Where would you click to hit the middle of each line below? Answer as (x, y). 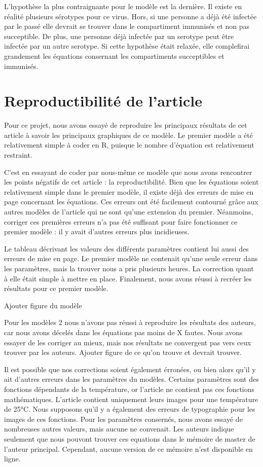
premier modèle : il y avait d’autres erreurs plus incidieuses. (97, 231)
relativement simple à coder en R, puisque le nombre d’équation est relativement (129, 145)
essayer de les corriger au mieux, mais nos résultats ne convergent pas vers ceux (128, 342)
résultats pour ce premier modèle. (56, 288)
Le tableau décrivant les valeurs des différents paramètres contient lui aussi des (126, 248)
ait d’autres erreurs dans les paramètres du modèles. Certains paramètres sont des (131, 379)
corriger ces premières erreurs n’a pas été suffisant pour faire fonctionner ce (121, 221)
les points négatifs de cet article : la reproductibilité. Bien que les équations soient (131, 182)
